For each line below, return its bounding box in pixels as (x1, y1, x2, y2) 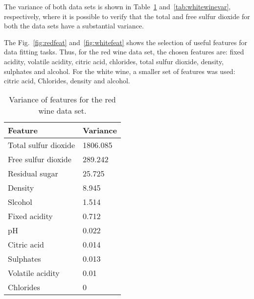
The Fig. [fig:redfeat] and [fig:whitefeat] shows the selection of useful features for (4, 37, 247, 47)
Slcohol (8, 196, 32, 207)
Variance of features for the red (9, 93, 116, 105)
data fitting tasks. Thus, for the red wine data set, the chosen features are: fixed (4, 47, 244, 57)
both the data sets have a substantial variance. (4, 21, 144, 31)
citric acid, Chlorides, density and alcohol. (4, 75, 130, 86)
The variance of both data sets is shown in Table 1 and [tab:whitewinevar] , (4, 1, 231, 11)
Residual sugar (8, 167, 58, 179)
